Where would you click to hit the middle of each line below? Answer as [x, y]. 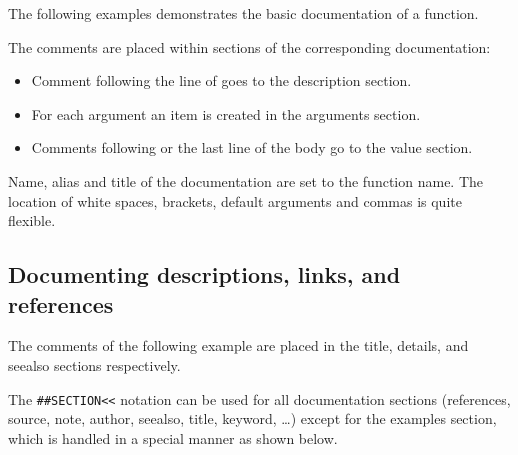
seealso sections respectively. [94, 364]
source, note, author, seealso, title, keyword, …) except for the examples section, [252, 418]
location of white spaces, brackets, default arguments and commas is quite [235, 200]
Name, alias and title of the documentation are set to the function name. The [246, 180]
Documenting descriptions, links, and [204, 274]
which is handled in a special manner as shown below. [173, 437]
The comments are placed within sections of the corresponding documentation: [249, 46]
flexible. [32, 220]
